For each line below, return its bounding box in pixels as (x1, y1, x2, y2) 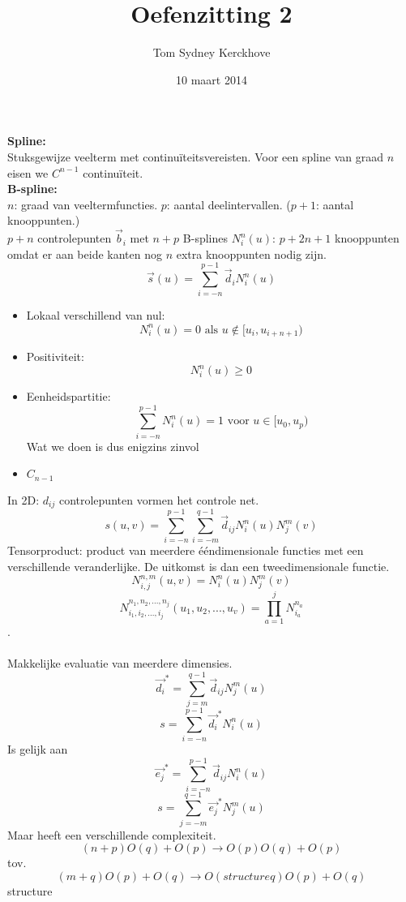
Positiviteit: (26, 347, 84, 364)
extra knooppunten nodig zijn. (176, 245, 327, 262)
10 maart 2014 (176, 71, 247, 88)
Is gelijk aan (7, 740, 68, 757)
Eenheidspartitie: (26, 388, 111, 405)
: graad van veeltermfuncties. (14, 195, 158, 213)
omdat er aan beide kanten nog (7, 245, 162, 262)
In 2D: (7, 491, 40, 508)
